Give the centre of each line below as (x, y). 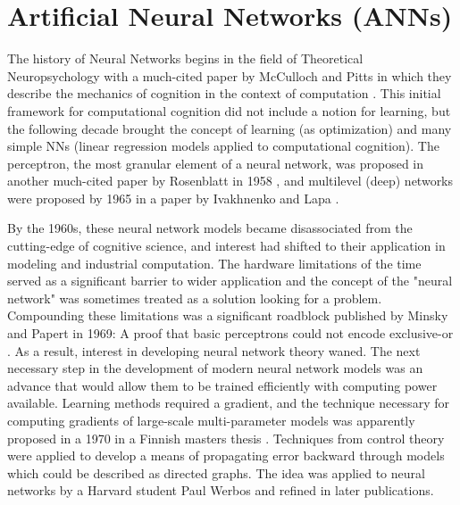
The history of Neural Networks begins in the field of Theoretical (185, 58)
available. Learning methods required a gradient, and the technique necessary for (228, 403)
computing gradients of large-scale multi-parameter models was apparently (211, 420)
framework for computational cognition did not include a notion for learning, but (229, 110)
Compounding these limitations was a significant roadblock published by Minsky (228, 315)
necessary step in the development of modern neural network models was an (215, 368)
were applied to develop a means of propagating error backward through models (226, 455)
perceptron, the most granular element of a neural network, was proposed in (216, 163)
